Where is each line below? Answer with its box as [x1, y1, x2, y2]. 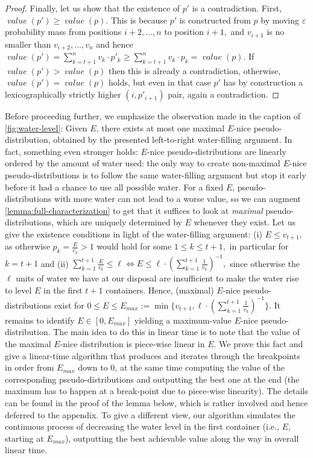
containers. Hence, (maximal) [106, 283, 214, 296]
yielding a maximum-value [134, 313, 232, 326]
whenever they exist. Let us [194, 216, 296, 228]
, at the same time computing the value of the [115, 361, 285, 374]
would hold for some [96, 240, 172, 253]
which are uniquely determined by [56, 216, 182, 228]
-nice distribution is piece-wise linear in [60, 337, 205, 350]
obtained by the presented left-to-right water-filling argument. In [53, 133, 292, 146]
